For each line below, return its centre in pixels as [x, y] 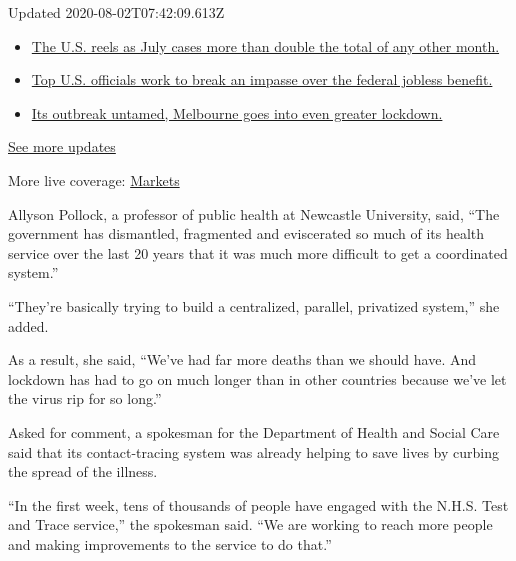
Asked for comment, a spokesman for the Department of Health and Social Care [254, 431]
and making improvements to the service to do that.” [170, 543]
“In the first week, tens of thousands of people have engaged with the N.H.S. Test [258, 504]
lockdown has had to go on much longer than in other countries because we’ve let [257, 378]
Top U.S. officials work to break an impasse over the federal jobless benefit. [262, 79]
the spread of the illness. [83, 471]
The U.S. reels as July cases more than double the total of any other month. [265, 45]
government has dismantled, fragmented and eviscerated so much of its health [246, 233]
